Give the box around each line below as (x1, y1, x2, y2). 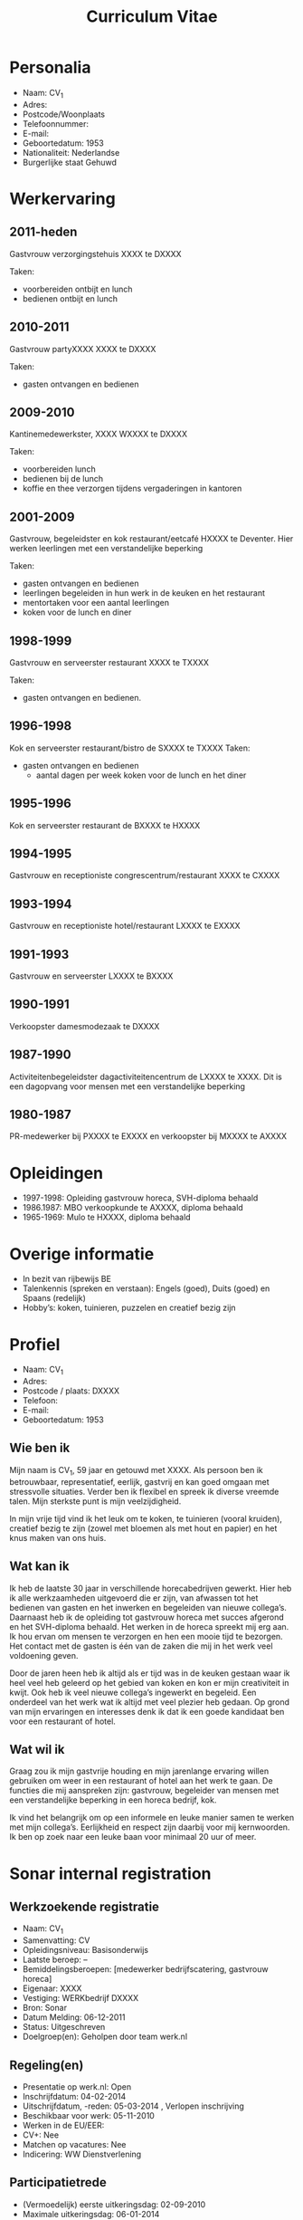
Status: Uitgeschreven (22, 2022, 106, 2033)
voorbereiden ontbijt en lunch (22, 283, 133, 294)
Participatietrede (9, 2175, 107, 2190)
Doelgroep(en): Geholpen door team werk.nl (22, 2031, 188, 2043)
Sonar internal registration (9, 1863, 212, 1884)
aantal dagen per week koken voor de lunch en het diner (35, 770, 247, 780)
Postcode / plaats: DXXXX (22, 1385, 120, 1396)
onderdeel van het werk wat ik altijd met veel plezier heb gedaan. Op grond (9, 1696, 290, 1708)
